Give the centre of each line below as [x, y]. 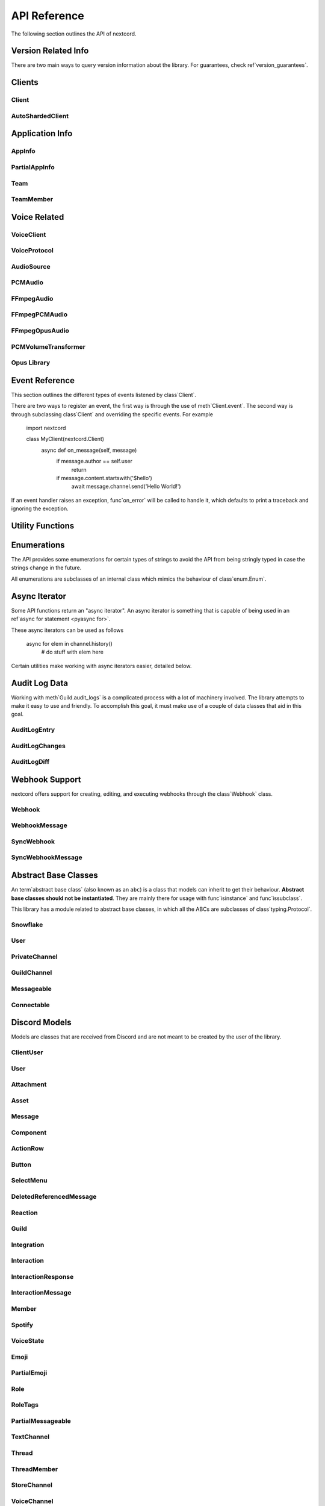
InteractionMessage [41, 1293]
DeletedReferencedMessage [54, 1197]
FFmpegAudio [32, 298]
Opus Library [31, 363]
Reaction [25, 1213]
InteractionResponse [42, 1276]
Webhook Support [46, 779]
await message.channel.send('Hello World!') [126, 486]
